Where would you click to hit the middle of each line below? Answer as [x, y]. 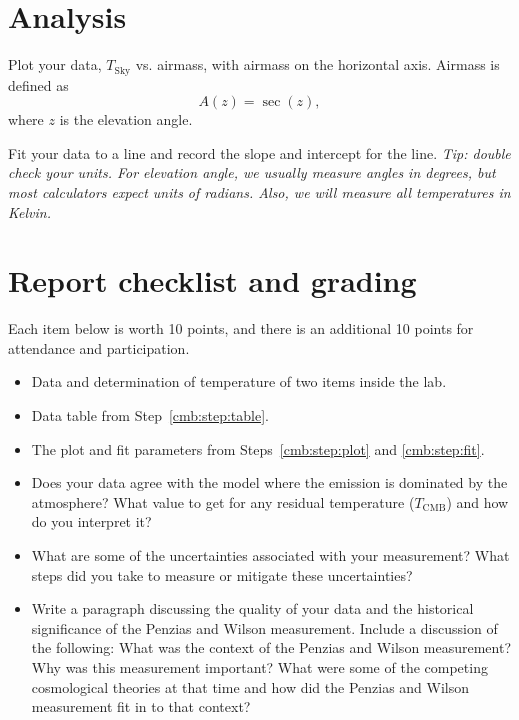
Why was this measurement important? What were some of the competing [259, 666]
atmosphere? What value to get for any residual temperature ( [223, 501]
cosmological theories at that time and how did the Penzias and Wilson [250, 686]
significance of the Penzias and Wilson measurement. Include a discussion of [264, 627]
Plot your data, [55, 64]
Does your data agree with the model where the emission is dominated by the [269, 482]
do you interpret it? [91, 521]
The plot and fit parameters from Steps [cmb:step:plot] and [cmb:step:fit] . [258, 448]
